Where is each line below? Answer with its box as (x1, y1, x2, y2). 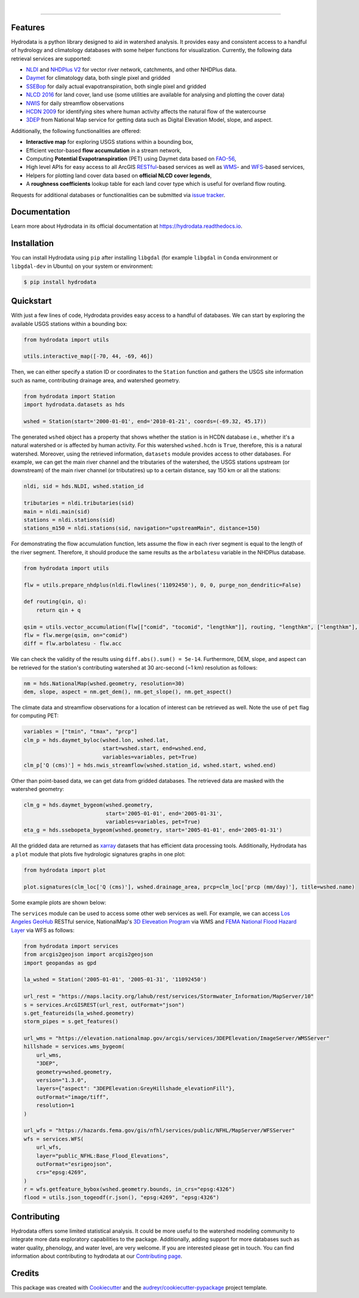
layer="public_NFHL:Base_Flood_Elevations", (36, 1152, 169, 1159)
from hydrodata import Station (23, 393, 116, 400)
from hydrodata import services (23, 943, 119, 949)
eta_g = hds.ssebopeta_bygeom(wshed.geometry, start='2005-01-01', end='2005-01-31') (23, 827, 282, 834)
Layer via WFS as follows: (11, 926, 75, 934)
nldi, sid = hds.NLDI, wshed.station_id (23, 483, 144, 490)
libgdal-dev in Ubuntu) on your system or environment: (11, 262, 154, 270)
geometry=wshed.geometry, (36, 1068, 112, 1075)
